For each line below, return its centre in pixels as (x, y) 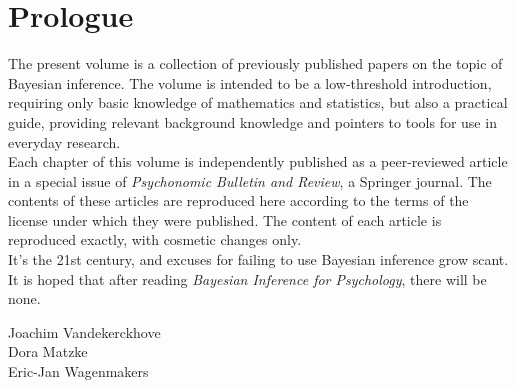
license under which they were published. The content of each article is (225, 219)
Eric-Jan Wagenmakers (78, 371)
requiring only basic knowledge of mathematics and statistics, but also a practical (258, 102)
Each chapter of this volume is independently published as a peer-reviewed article (258, 161)
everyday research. (64, 141)
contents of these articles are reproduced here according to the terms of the (238, 200)
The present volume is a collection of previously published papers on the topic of (255, 63)
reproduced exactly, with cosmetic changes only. (155, 239)
